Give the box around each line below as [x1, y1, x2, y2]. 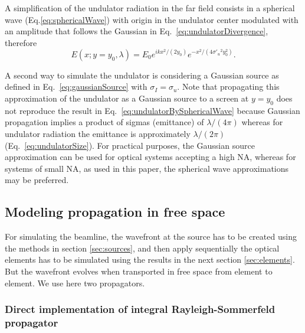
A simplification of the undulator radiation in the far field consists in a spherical [5, 2, 295, 14]
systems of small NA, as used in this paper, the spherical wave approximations [5, 162, 289, 174]
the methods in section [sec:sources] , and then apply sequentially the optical [5, 241, 280, 254]
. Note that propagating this [177, 80, 280, 93]
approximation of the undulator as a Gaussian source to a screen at [5, 92, 249, 105]
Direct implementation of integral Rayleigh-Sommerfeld [5, 302, 276, 316]
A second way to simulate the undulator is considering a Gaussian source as [5, 68, 279, 81]
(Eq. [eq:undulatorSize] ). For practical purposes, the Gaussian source [5, 139, 255, 151]
